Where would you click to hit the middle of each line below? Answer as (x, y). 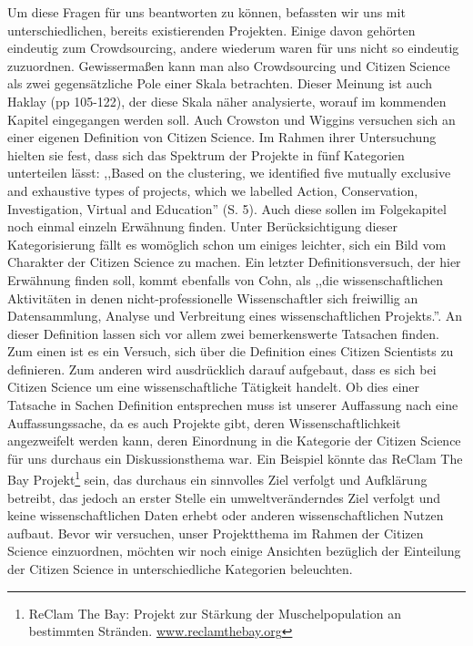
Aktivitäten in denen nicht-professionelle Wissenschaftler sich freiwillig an (213, 297)
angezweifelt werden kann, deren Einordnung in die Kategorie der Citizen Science (234, 441)
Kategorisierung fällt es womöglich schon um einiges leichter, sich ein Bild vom (227, 244)
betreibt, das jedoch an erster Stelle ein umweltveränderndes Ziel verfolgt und (224, 497)
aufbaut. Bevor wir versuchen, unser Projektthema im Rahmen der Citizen (216, 533)
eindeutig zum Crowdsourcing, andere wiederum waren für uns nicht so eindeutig (233, 48)
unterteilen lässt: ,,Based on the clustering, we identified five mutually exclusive (229, 173)
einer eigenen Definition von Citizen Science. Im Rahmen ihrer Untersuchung (222, 137)
